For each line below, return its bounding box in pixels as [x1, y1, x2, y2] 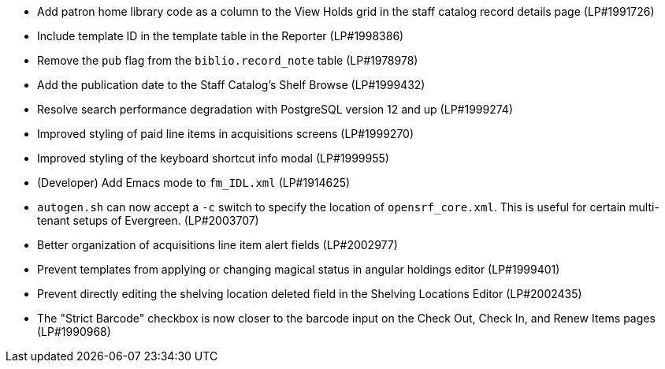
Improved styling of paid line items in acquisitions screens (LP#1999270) [37, 127, 414, 140]
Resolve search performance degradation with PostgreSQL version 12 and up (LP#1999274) [37, 102, 513, 116]
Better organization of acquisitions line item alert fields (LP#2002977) [37, 238, 398, 252]
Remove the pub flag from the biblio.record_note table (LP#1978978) [37, 54, 418, 67]
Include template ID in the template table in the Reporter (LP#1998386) [37, 29, 404, 43]
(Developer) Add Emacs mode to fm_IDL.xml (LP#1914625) [37, 176, 351, 189]
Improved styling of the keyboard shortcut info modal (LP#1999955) [37, 151, 389, 165]
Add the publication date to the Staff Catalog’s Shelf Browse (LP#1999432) [37, 78, 425, 91]
